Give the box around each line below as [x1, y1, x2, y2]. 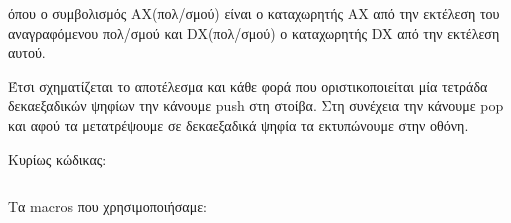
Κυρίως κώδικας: [8, 148, 107, 169]
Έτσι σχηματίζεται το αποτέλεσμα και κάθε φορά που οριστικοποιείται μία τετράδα [8, 75, 488, 96]
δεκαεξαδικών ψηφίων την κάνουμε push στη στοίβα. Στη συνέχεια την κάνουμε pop [8, 95, 504, 116]
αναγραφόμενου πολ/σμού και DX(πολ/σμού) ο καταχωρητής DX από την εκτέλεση [8, 22, 500, 43]
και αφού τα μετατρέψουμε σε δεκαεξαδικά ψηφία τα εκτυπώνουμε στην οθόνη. [8, 114, 469, 135]
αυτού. [8, 42, 46, 63]
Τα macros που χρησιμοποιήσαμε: [8, 196, 207, 217]
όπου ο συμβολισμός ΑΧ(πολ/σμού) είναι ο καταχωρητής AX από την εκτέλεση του [8, 3, 500, 23]
